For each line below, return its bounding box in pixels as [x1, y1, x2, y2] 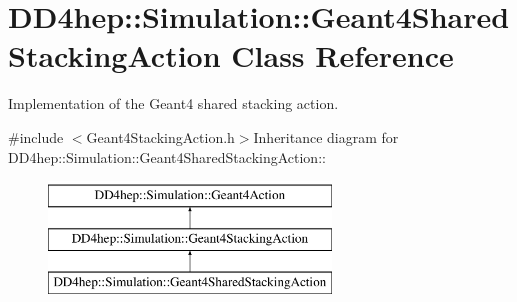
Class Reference [231, 35, 454, 76]
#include [8, 126, 64, 147]
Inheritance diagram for [253, 126, 399, 147]
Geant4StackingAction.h [86, 126, 235, 147]
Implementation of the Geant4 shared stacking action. [8, 93, 339, 114]
